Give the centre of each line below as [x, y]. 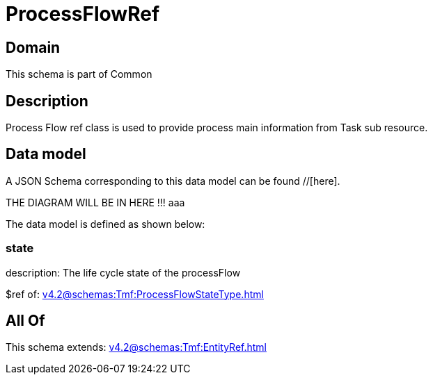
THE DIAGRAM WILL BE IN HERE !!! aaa [95, 202]
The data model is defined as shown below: [105, 224]
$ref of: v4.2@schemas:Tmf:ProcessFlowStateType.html [135, 294]
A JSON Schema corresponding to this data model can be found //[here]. [173, 181]
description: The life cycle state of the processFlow [123, 272]
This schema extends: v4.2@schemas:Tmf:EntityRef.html [136, 347]
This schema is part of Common [79, 74]
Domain [33, 47]
